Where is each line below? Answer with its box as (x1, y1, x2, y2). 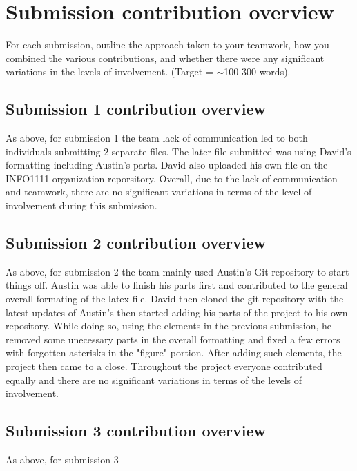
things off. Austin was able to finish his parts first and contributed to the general (6, 278, 348, 292)
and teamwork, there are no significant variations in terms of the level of (6, 184, 312, 199)
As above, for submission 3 (6, 452, 119, 467)
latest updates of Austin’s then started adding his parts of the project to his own (6, 305, 348, 319)
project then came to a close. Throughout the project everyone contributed (6, 359, 322, 374)
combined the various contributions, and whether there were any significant (6, 50, 325, 65)
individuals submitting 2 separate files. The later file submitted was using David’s (6, 144, 351, 158)
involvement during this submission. (6, 198, 157, 213)
